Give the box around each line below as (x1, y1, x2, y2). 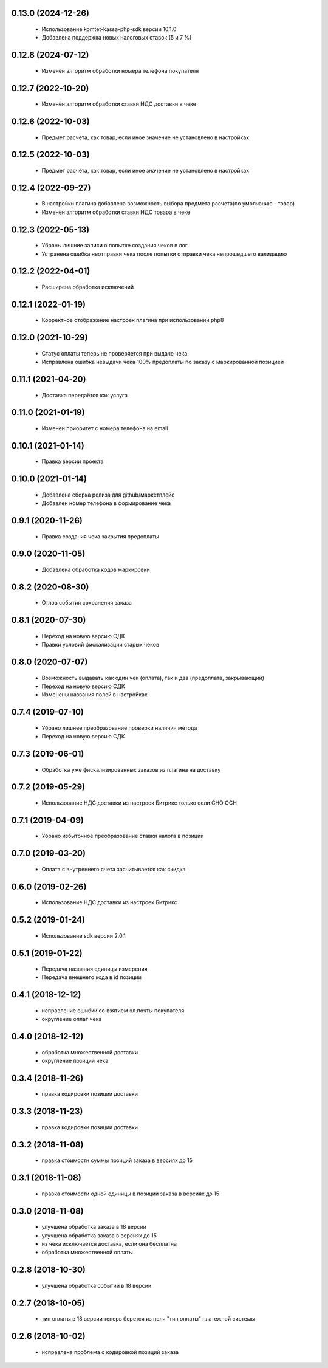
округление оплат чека (41, 1016, 102, 1023)
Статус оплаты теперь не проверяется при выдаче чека (41, 349, 188, 357)
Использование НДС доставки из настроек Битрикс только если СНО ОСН (41, 799, 237, 806)
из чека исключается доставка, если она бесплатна (41, 1240, 177, 1247)
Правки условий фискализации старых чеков (41, 641, 160, 648)
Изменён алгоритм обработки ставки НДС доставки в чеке (41, 100, 197, 108)
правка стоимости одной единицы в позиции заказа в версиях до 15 (41, 1190, 220, 1197)
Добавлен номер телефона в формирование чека (41, 500, 171, 507)
